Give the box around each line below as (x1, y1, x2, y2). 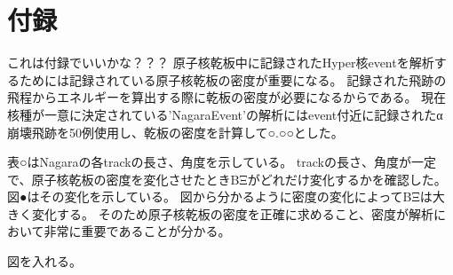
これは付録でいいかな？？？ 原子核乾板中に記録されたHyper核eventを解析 (7, 53, 434, 72)
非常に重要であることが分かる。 (44, 222, 231, 240)
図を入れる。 (7, 252, 82, 271)
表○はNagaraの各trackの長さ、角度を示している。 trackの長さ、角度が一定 (7, 153, 436, 171)
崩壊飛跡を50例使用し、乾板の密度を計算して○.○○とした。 (7, 122, 344, 141)
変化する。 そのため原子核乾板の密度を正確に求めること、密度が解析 (31, 204, 434, 223)
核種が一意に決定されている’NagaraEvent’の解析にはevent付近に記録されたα (7, 105, 443, 123)
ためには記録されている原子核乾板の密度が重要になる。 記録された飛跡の (19, 70, 447, 89)
